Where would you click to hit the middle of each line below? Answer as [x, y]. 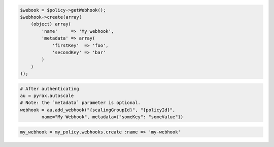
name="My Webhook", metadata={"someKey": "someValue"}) [112, 117]
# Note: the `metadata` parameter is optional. [80, 103]
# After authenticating [50, 89]
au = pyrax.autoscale [47, 96]
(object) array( [51, 24]
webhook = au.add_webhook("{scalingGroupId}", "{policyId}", [98, 110]
